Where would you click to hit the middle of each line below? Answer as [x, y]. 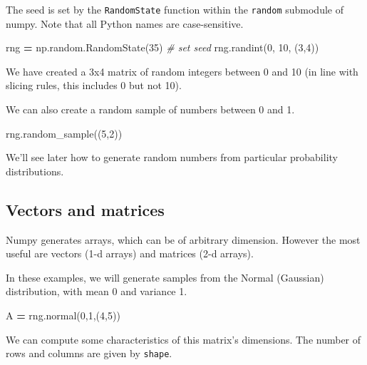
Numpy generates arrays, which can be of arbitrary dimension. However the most [183, 239]
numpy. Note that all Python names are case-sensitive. [125, 23]
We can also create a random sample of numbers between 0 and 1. [150, 109]
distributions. [35, 171]
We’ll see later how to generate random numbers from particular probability [172, 157]
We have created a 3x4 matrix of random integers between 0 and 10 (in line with [182, 71]
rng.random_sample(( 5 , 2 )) [64, 133]
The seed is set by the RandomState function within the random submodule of [175, 9]
